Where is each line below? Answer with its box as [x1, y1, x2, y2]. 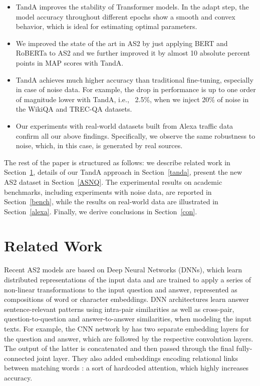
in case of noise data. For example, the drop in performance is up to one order [16, 84, 256, 95]
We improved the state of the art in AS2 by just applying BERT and [16, 38, 228, 48]
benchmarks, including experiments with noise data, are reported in [4, 186, 212, 197]
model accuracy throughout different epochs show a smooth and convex [16, 11, 235, 22]
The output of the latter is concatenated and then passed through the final [4, 343, 234, 353]
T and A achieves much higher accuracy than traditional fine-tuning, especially [16, 74, 253, 85]
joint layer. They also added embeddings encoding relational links [37, 352, 238, 363]
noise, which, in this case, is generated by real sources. [16, 140, 183, 151]
